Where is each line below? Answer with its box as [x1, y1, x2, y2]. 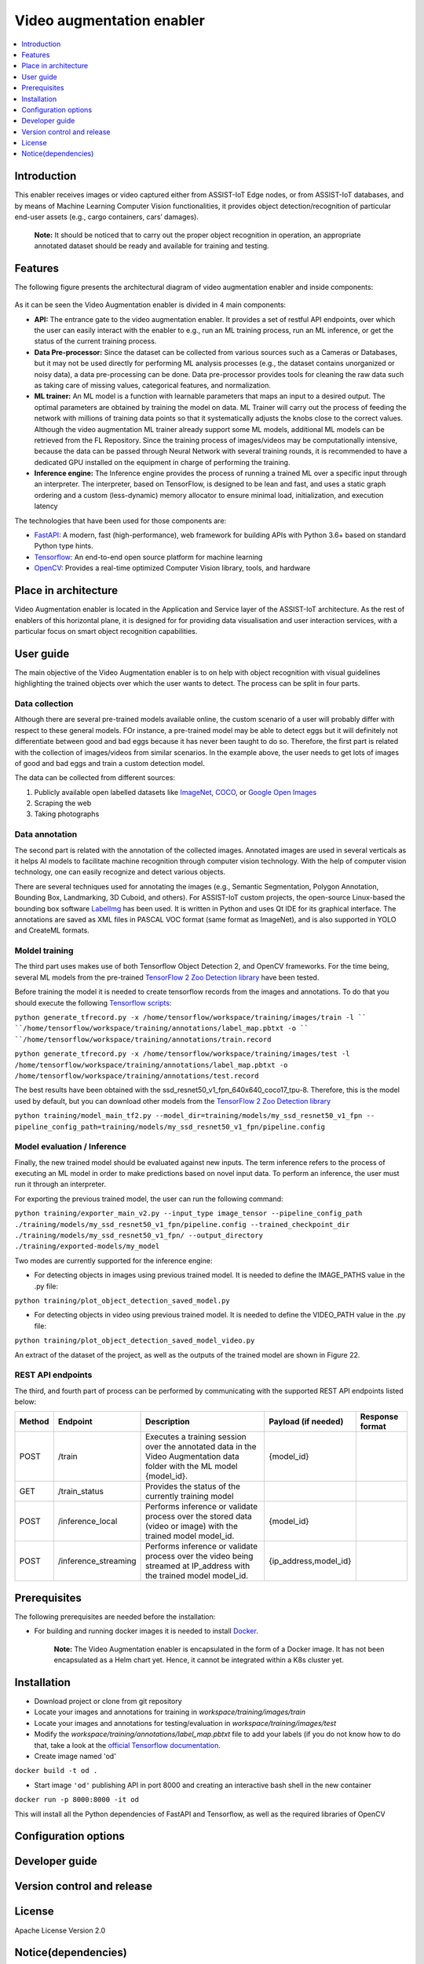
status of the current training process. [34, 336, 157, 346]
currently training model [145, 1491, 235, 1502]
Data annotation [14, 829, 78, 840]
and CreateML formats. [14, 925, 90, 935]
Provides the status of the [145, 1481, 241, 1492]
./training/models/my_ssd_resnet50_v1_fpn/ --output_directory [14, 1231, 263, 1240]
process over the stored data [145, 1511, 253, 1522]
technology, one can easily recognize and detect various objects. [14, 867, 226, 877]
